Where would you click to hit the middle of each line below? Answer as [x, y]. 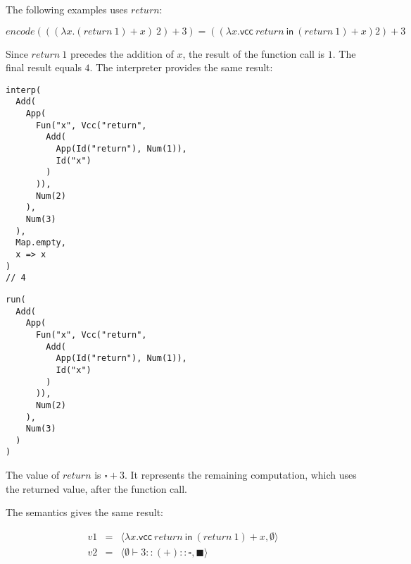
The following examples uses [67, 9]
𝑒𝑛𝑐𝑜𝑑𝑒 [20, 31]
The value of [33, 475]
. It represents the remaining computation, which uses [241, 475]
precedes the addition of [122, 53]
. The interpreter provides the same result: [181, 67]
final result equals [44, 67]
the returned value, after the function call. [96, 488]
